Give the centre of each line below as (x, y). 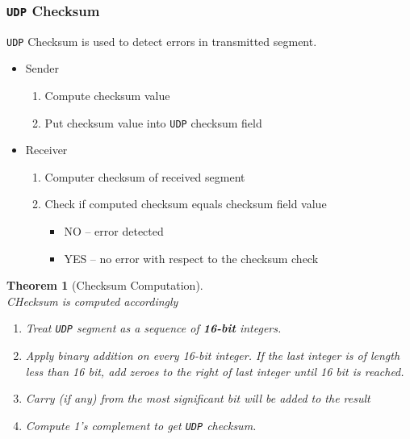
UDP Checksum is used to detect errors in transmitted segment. (162, 41)
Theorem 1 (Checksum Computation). (105, 285)
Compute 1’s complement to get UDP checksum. (141, 425)
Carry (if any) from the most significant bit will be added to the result (198, 398)
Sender (42, 68)
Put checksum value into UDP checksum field (153, 122)
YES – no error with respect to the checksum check (191, 258)
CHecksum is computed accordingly (92, 301)
